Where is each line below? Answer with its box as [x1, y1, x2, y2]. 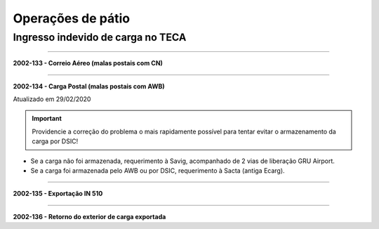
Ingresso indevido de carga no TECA [13, 31, 187, 44]
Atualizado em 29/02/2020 [13, 95, 91, 103]
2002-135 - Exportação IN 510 [13, 190, 103, 198]
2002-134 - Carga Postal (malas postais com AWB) [13, 81, 165, 91]
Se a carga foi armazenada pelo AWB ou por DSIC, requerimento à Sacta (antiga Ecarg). [30, 166, 285, 175]
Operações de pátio [13, 11, 130, 26]
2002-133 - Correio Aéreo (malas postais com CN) [13, 59, 163, 67]
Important [32, 115, 62, 123]
